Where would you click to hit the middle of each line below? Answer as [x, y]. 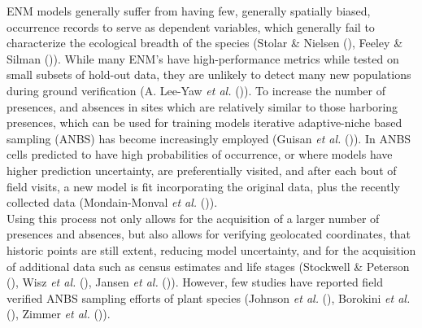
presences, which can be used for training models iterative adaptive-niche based [204, 122]
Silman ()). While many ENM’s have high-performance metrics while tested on [203, 58]
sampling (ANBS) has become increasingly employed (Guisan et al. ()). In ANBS [209, 138]
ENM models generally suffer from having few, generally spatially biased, [189, 11]
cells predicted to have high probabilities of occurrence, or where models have [200, 154]
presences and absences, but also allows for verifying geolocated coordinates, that [209, 234]
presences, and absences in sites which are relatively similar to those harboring [202, 106]
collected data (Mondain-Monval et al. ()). [112, 202]
